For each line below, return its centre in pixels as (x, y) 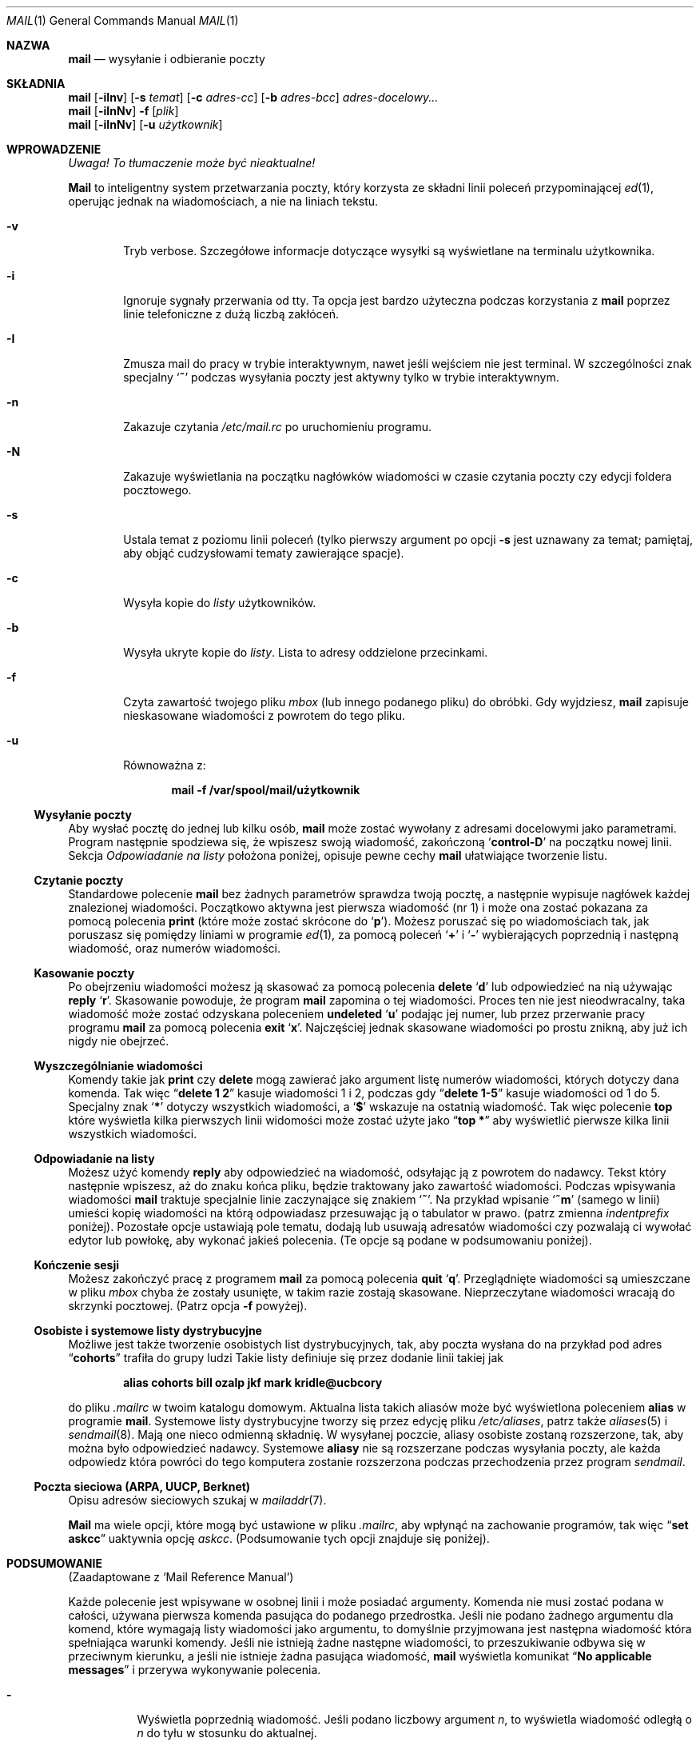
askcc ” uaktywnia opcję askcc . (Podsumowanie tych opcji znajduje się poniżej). (279, 1538)
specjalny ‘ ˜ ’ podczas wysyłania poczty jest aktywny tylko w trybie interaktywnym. (341, 377)
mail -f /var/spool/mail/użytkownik (266, 790)
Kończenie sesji (77, 1265)
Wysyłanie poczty (83, 815)
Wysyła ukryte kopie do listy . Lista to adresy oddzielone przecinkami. (306, 652)
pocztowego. (157, 490)
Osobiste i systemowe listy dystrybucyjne (148, 1330)
